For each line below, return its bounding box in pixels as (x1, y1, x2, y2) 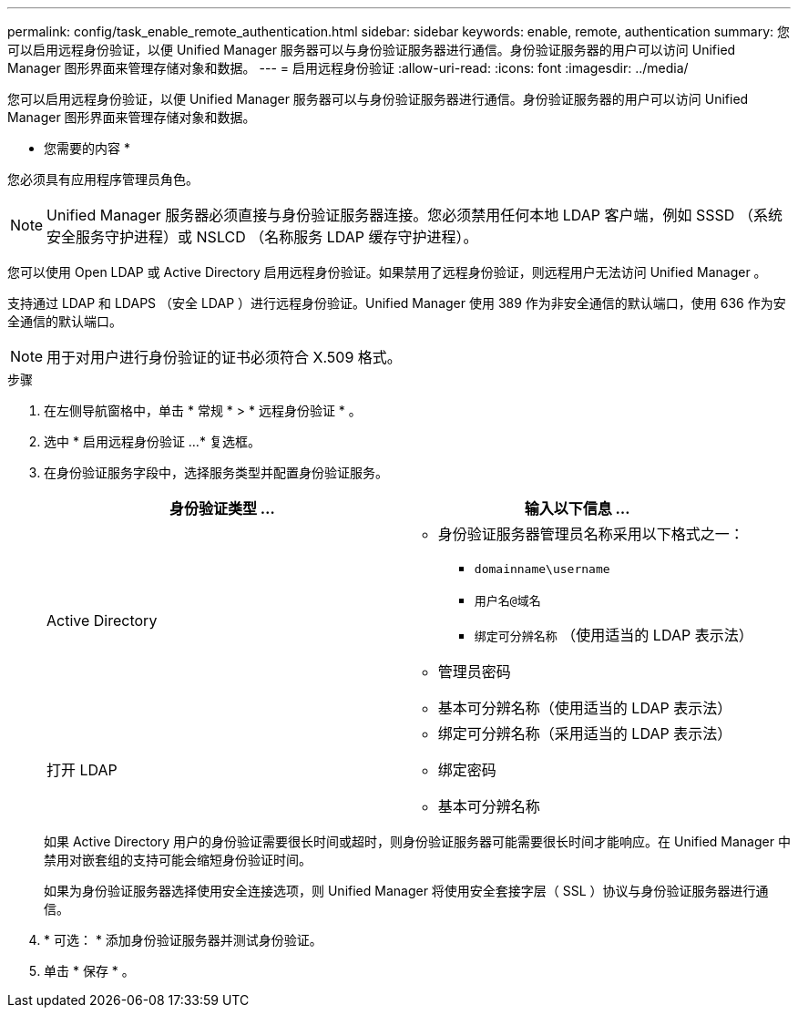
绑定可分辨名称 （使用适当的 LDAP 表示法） (474, 626, 753, 644)
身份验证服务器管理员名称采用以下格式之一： (437, 525, 744, 543)
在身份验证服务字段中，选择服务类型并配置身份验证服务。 (44, 465, 388, 480)
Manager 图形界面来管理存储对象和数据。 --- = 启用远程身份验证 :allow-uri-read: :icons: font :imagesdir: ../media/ (7, 60, 689, 76)
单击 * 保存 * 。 (44, 963, 135, 979)
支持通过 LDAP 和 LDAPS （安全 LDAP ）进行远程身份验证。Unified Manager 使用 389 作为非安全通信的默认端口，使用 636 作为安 (7, 295, 786, 311)
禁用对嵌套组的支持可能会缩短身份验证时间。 (44, 852, 312, 867)
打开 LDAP (46, 761, 118, 779)
